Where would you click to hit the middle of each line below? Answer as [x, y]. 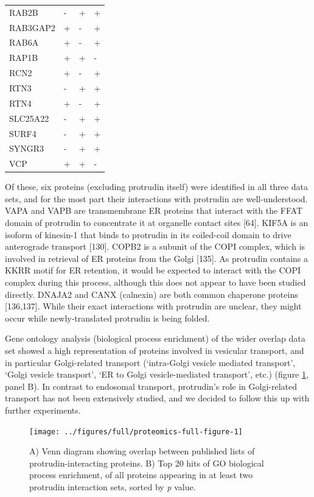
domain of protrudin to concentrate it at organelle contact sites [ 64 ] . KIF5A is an [157, 223]
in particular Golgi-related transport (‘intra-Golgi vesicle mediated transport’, [150, 362]
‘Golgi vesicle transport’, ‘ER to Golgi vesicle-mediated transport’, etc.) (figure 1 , [157, 374]
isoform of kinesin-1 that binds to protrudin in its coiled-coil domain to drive [148, 234]
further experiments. [43, 410]
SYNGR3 [27, 148]
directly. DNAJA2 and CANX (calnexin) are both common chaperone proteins [152, 294]
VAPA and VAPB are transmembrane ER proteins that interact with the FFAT [154, 210]
